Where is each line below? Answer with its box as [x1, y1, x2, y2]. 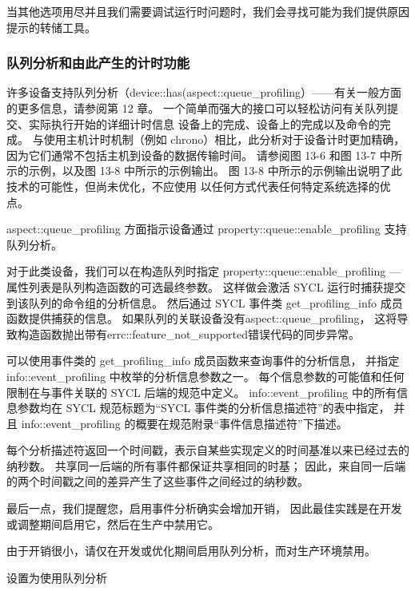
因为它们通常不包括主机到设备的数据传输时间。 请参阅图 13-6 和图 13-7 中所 [6, 146, 402, 163]
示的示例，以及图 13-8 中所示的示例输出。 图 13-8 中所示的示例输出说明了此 [6, 162, 402, 179]
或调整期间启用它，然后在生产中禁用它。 [6, 515, 219, 532]
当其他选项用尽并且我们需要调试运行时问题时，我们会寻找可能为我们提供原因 [6, 3, 409, 19]
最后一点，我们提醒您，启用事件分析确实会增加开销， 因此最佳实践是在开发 [6, 500, 402, 517]
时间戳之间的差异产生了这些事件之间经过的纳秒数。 [39, 473, 309, 490]
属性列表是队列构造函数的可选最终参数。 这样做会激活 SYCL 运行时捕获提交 [6, 278, 406, 295]
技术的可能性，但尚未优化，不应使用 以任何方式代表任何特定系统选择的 [6, 177, 380, 194]
